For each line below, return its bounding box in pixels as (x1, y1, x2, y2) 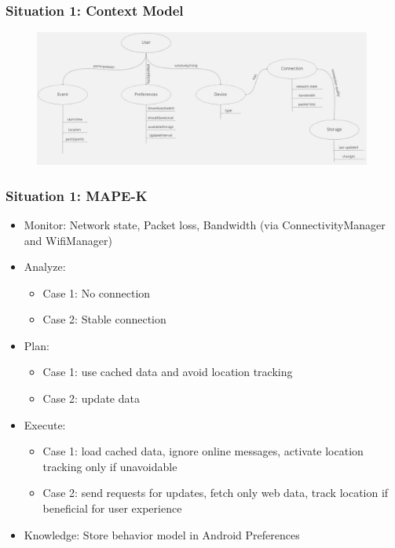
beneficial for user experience (42, 500, 182, 517)
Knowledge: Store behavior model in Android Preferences (24, 526, 300, 543)
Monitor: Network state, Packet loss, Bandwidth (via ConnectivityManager (24, 216, 386, 232)
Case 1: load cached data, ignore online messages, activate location (42, 443, 364, 459)
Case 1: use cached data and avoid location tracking (42, 364, 293, 380)
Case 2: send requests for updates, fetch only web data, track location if (42, 484, 389, 501)
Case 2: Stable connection (42, 311, 166, 327)
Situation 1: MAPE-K (5, 185, 148, 205)
